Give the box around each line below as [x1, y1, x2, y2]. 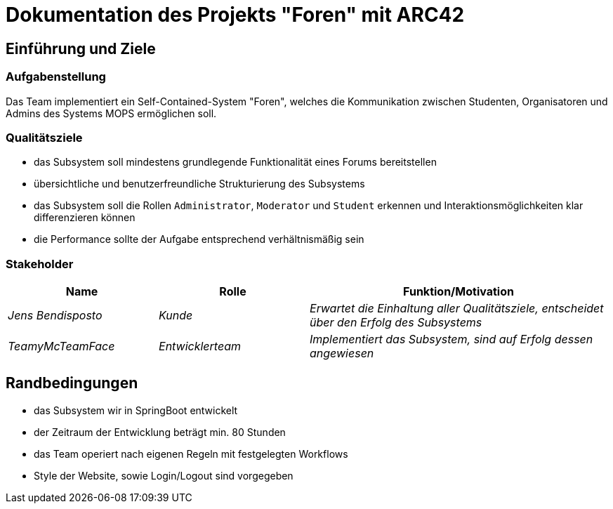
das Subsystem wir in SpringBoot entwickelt [34, 404, 238, 416]
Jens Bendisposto [8, 308, 103, 323]
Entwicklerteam [159, 339, 241, 354]
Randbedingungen [6, 374, 138, 392]
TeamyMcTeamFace [8, 339, 115, 354]
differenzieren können [34, 211, 136, 224]
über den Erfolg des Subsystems [310, 315, 482, 330]
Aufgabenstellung [6, 70, 106, 84]
